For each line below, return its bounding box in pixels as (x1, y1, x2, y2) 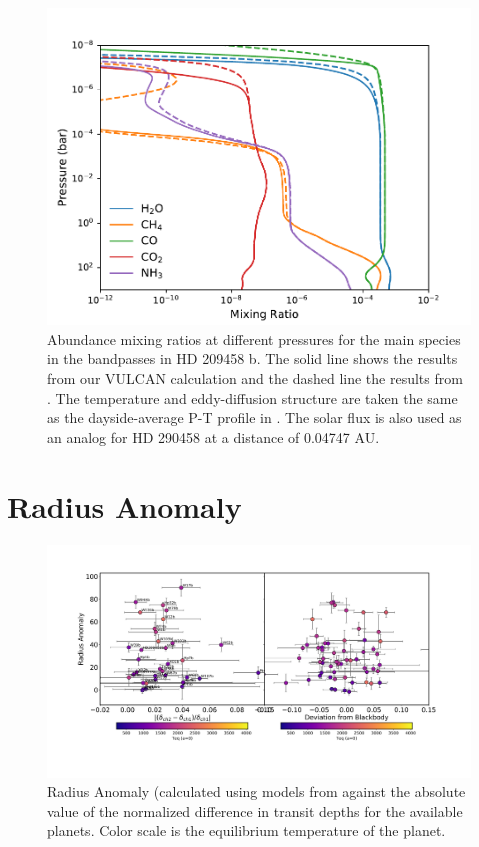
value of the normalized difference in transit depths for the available (47, 800, 463, 821)
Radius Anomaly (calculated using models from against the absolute (47, 781, 466, 802)
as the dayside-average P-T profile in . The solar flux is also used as (47, 407, 462, 428)
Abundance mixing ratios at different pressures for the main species (47, 328, 461, 349)
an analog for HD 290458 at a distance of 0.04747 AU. (47, 426, 380, 447)
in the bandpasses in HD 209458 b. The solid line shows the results (47, 348, 458, 369)
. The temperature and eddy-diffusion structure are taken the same (47, 387, 458, 408)
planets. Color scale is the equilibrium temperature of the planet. (47, 820, 446, 841)
